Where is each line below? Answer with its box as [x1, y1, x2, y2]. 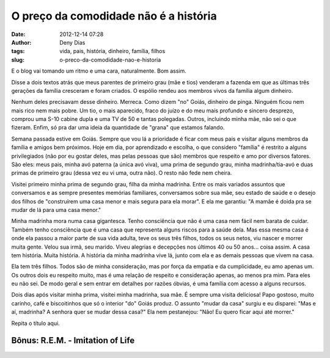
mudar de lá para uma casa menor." [11, 206, 101, 213]
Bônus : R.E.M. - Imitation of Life [11, 335, 135, 346]
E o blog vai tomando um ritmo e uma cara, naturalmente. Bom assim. [11, 67, 186, 75]
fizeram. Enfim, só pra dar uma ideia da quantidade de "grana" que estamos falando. [11, 124, 225, 131]
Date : [11, 31, 26, 38]
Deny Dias [59, 38, 86, 46]
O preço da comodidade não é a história [11, 9, 217, 23]
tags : [11, 48, 25, 55]
